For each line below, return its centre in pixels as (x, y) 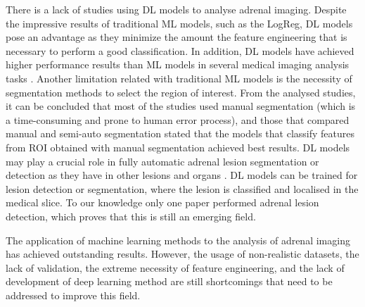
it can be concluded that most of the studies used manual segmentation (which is (181, 106)
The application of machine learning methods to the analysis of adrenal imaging (178, 240)
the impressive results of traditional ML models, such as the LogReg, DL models (179, 23)
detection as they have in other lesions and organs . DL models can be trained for (182, 175)
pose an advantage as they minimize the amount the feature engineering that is (177, 37)
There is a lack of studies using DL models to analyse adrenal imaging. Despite (176, 9)
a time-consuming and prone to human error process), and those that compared (178, 119)
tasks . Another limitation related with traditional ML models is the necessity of (179, 78)
